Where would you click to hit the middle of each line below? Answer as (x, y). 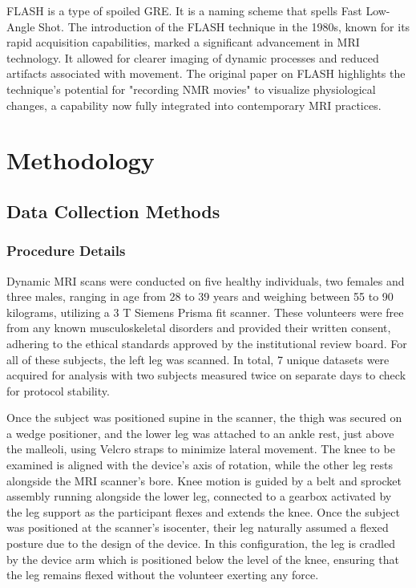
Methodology (81, 160)
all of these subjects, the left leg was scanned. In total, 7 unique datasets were (198, 359)
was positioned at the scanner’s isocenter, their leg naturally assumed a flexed (198, 527)
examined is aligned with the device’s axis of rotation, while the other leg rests (200, 465)
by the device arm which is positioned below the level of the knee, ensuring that (203, 559)
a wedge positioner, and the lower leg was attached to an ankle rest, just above (200, 433)
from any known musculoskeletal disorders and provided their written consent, (199, 328)
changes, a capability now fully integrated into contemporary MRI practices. (194, 105)
